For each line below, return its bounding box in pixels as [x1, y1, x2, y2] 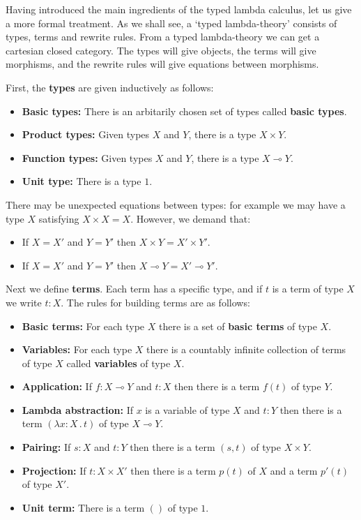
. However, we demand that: [130, 211, 251, 225]
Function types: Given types [22, 150, 153, 165]
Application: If [22, 379, 92, 394]
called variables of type [66, 355, 171, 370]
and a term [270, 463, 318, 477]
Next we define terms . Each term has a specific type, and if [6, 281, 263, 296]
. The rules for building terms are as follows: [61, 295, 250, 309]
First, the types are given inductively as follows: [6, 80, 214, 94]
